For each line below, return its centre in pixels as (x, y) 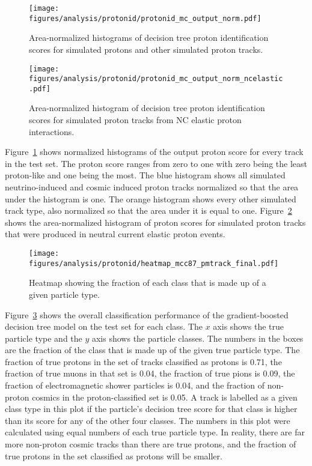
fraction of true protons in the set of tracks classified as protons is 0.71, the (143, 361)
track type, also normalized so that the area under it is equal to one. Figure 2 (148, 210)
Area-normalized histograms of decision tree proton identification (149, 38)
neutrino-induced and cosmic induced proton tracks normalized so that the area (152, 187)
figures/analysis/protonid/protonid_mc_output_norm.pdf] (145, 18)
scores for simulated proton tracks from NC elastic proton (135, 120)
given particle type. (64, 294)
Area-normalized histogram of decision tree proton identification (147, 108)
